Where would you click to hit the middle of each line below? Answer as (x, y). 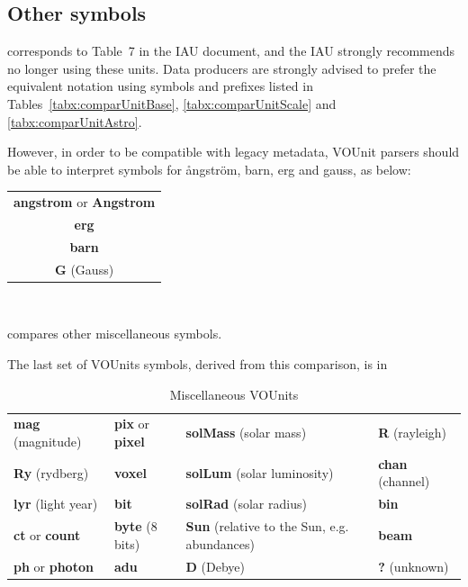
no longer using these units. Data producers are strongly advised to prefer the (222, 68)
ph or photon (54, 566)
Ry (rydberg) (51, 472)
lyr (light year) (56, 504)
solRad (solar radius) (246, 504)
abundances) (220, 543)
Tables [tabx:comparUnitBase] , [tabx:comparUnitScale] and (172, 103)
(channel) (404, 481)
